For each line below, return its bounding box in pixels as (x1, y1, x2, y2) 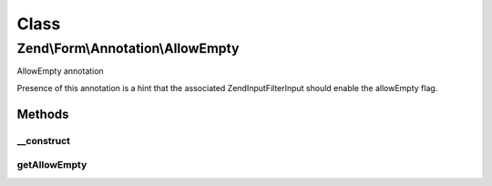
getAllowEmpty (16, 159, 87, 171)
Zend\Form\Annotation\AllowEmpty (16, 40, 240, 57)
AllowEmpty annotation (16, 66, 104, 77)
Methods (16, 106, 69, 122)
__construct (16, 134, 71, 147)
